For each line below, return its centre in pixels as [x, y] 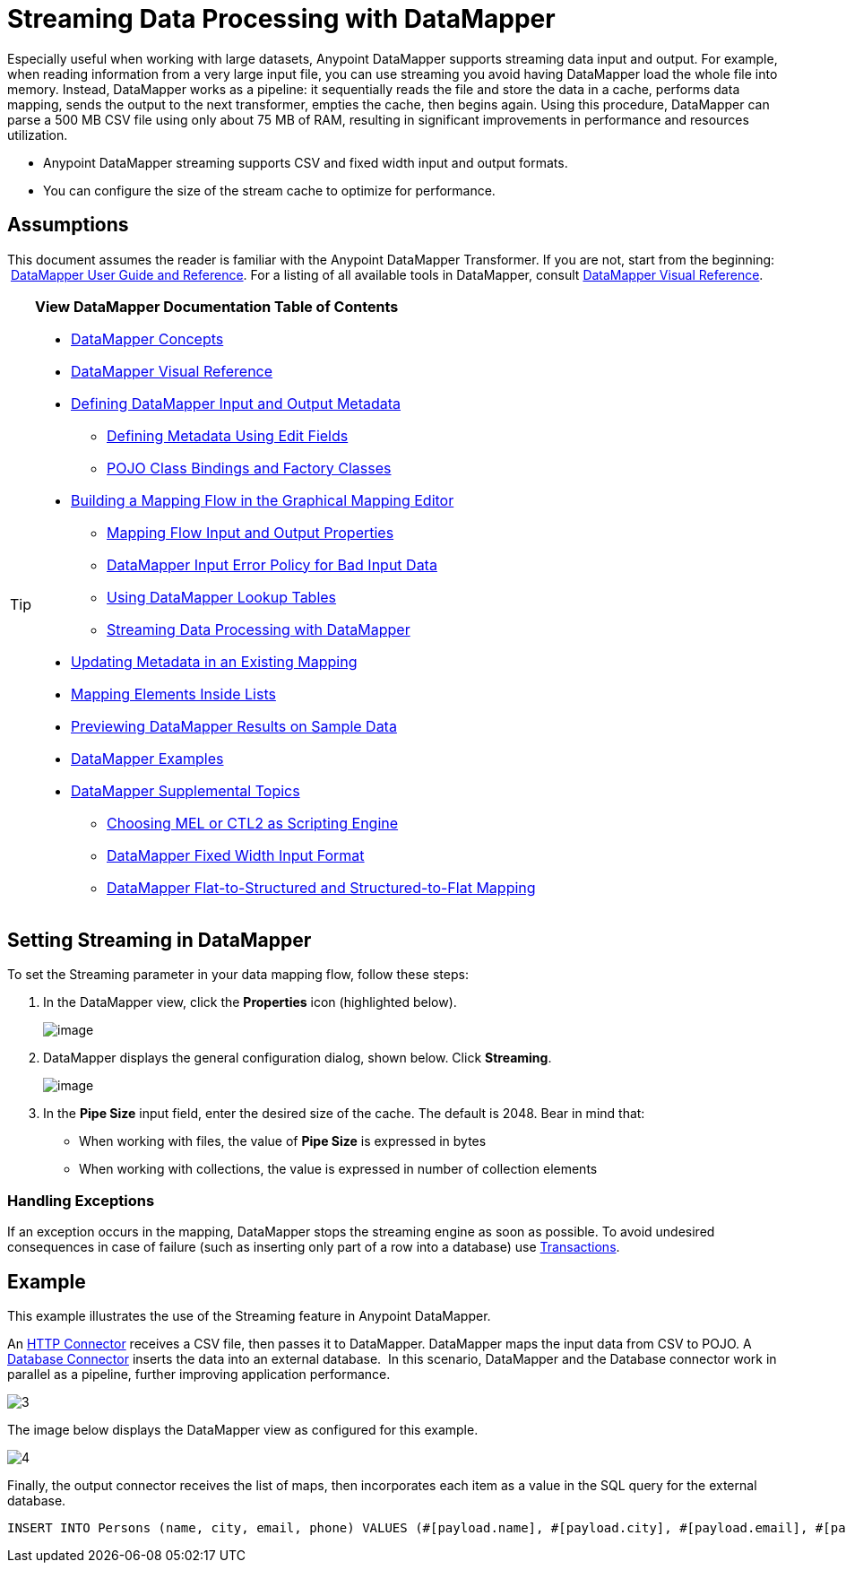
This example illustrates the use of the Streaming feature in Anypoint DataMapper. [249, 1316]
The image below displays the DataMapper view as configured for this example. [243, 1430]
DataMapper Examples [147, 758]
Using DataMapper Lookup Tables [222, 597]
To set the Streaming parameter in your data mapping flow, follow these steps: [238, 975]
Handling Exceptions [81, 1200]
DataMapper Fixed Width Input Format [236, 855]
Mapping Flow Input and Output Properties [250, 532]
